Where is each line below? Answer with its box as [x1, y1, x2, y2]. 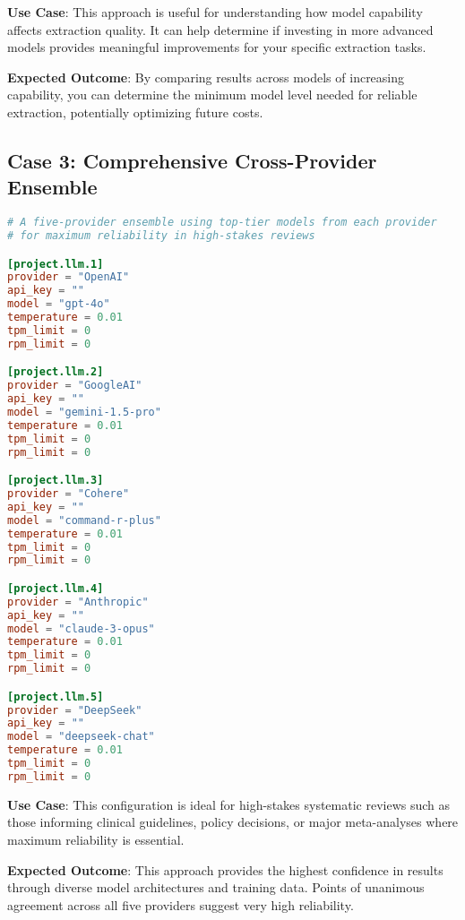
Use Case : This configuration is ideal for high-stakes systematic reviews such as [7, 795, 451, 813]
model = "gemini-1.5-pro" [7, 405, 161, 418]
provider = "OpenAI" [7, 271, 130, 284]
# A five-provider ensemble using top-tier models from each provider [7, 216, 437, 229]
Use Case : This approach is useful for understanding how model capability [7, 3, 423, 21]
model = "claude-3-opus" [7, 622, 155, 635]
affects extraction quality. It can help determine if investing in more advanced [7, 20, 434, 39]
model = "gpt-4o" [7, 297, 110, 311]
